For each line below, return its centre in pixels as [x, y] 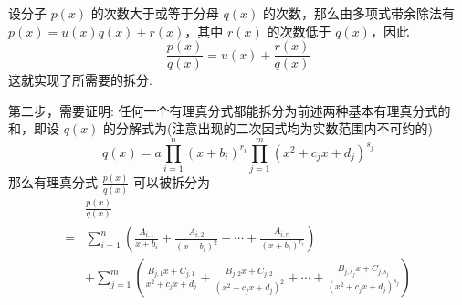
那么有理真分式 [53, 182]
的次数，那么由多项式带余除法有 [358, 13]
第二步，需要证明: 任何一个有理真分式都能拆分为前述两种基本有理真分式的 [230, 110]
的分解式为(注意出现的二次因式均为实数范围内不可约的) [268, 128]
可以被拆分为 [172, 182]
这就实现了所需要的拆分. [80, 80]
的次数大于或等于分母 [155, 13]
